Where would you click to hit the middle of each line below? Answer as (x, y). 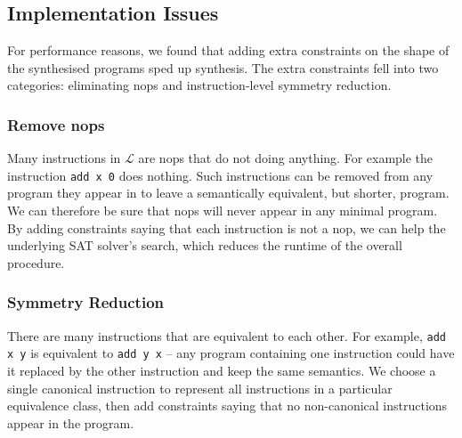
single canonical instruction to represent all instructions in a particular (200, 388)
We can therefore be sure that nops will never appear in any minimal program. (223, 211)
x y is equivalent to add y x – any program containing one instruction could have (231, 353)
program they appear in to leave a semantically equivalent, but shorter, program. (228, 193)
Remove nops (56, 124)
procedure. (36, 262)
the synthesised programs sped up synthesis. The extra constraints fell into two (223, 67)
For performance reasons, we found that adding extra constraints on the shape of (228, 50)
